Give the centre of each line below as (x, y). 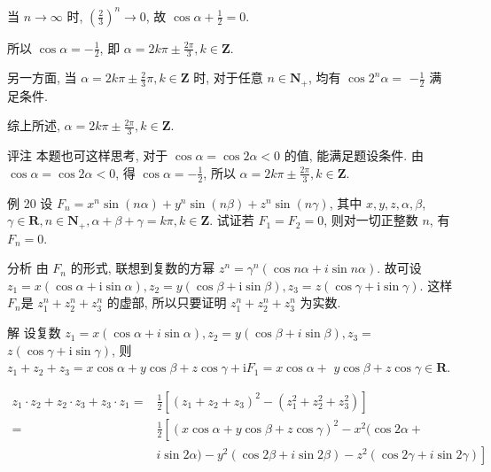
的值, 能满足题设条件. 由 (354, 155)
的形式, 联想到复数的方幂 (143, 268)
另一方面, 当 (42, 77)
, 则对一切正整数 (371, 220)
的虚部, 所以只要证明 (167, 302)
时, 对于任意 (228, 77)
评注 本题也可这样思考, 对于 (88, 155)
